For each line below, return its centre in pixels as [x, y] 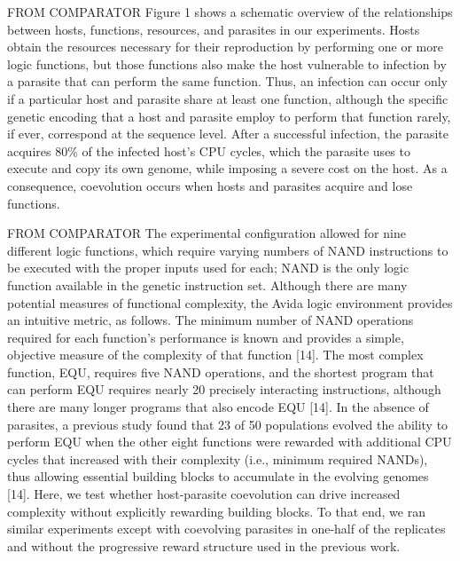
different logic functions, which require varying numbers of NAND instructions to [228, 250]
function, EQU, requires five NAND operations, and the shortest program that [221, 371]
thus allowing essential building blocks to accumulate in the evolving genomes [218, 476]
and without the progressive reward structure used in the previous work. [204, 545]
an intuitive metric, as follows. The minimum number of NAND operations [211, 320]
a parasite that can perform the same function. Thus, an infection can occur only [228, 81]
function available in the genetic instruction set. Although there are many [207, 284]
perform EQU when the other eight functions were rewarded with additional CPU [230, 442]
